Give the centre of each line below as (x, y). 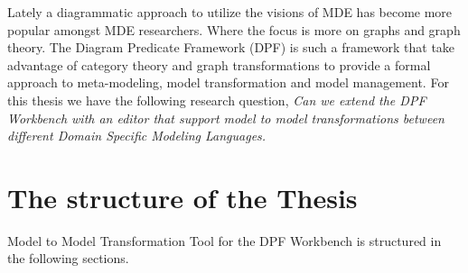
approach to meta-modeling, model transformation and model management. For (228, 82)
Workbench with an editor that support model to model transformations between (226, 118)
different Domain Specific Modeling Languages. (137, 136)
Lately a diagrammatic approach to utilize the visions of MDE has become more (230, 12)
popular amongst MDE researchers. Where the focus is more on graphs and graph (234, 29)
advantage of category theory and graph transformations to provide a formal (219, 64)
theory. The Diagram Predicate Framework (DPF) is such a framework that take (231, 47)
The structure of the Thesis (183, 197)
